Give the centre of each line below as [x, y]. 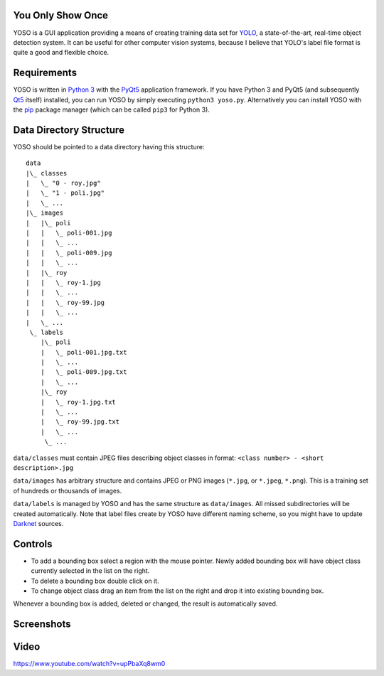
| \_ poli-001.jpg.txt [84, 352]
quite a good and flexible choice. [61, 53]
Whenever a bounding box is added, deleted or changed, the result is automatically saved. [145, 603]
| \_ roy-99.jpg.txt [80, 422]
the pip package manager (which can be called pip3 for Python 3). [111, 109]
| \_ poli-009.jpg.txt [84, 372]
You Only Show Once [61, 15]
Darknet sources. [38, 523]
